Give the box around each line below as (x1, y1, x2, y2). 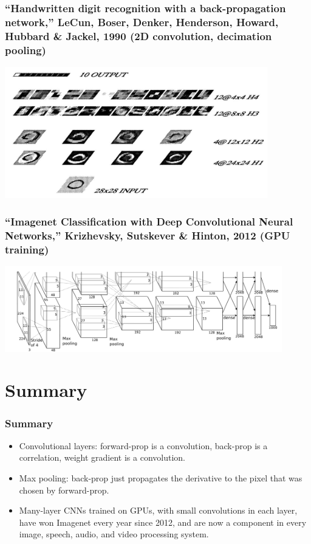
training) (5, 242, 49, 257)
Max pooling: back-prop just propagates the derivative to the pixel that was (19, 472, 302, 484)
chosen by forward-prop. (19, 483, 109, 496)
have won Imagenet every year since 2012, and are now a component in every (19, 515, 307, 528)
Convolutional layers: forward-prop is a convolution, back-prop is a (19, 439, 268, 452)
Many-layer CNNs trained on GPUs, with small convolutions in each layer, (19, 504, 298, 517)
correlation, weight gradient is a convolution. (19, 451, 186, 464)
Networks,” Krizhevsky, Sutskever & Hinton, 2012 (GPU (5, 228, 290, 243)
